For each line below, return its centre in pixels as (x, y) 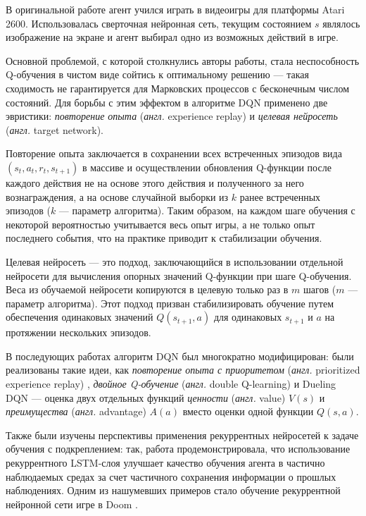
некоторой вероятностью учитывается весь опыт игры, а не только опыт (160, 224)
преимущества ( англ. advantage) (76, 411)
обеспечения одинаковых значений (80, 317)
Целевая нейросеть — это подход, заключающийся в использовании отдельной (175, 261)
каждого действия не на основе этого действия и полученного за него (155, 182)
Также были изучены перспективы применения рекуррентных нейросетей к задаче (182, 435)
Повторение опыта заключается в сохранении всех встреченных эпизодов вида (174, 153)
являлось (341, 23)
